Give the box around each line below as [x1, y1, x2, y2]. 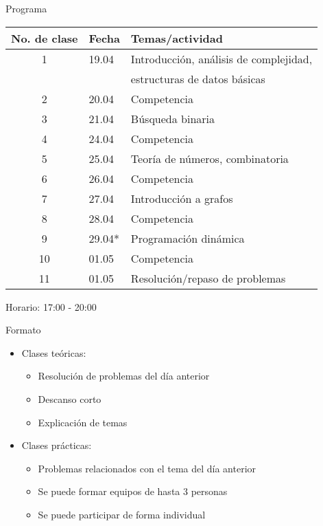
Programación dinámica [130, 230, 245, 246]
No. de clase [11, 30, 78, 46]
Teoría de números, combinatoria [130, 150, 289, 166]
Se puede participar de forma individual [38, 507, 206, 521]
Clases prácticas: [21, 438, 92, 452]
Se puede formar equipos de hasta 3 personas [38, 484, 228, 498]
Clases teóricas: [21, 345, 86, 360]
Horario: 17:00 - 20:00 [5, 299, 97, 314]
